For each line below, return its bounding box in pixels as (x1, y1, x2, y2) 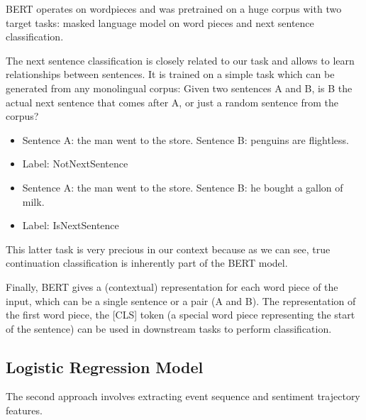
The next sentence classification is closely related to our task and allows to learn (6, 52, 355, 67)
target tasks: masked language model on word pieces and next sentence (6, 15, 314, 30)
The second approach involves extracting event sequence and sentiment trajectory (6, 389, 360, 404)
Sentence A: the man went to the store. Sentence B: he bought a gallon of (22, 179, 343, 194)
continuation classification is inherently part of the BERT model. (6, 255, 288, 270)
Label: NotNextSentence (22, 156, 128, 171)
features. (6, 403, 43, 418)
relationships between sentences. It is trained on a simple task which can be (6, 67, 335, 82)
